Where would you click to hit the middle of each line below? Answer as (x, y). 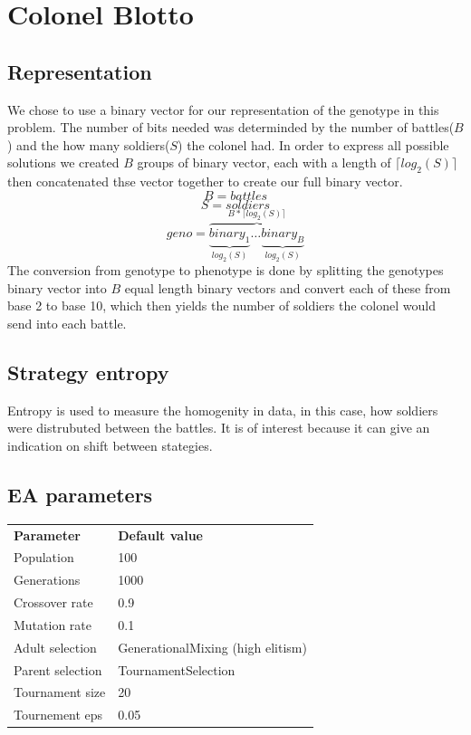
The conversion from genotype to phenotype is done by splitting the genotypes (226, 270)
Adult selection (55, 647)
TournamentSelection (177, 669)
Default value (160, 535)
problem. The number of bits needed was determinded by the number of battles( (231, 127)
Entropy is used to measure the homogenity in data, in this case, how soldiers (223, 410)
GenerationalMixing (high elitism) (212, 647)
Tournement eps (58, 715)
